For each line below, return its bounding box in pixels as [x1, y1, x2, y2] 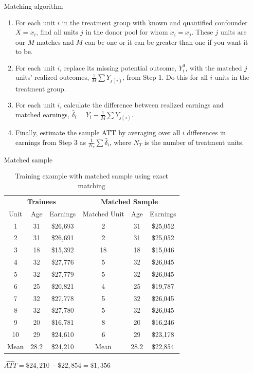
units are [220, 27, 247, 37]
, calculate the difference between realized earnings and [59, 100, 224, 110]
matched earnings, [15, 109, 70, 119]
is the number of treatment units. [144, 137, 244, 147]
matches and [36, 36, 74, 47]
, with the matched [185, 62, 242, 72]
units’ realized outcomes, [15, 72, 89, 82]
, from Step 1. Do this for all [123, 72, 208, 82]
